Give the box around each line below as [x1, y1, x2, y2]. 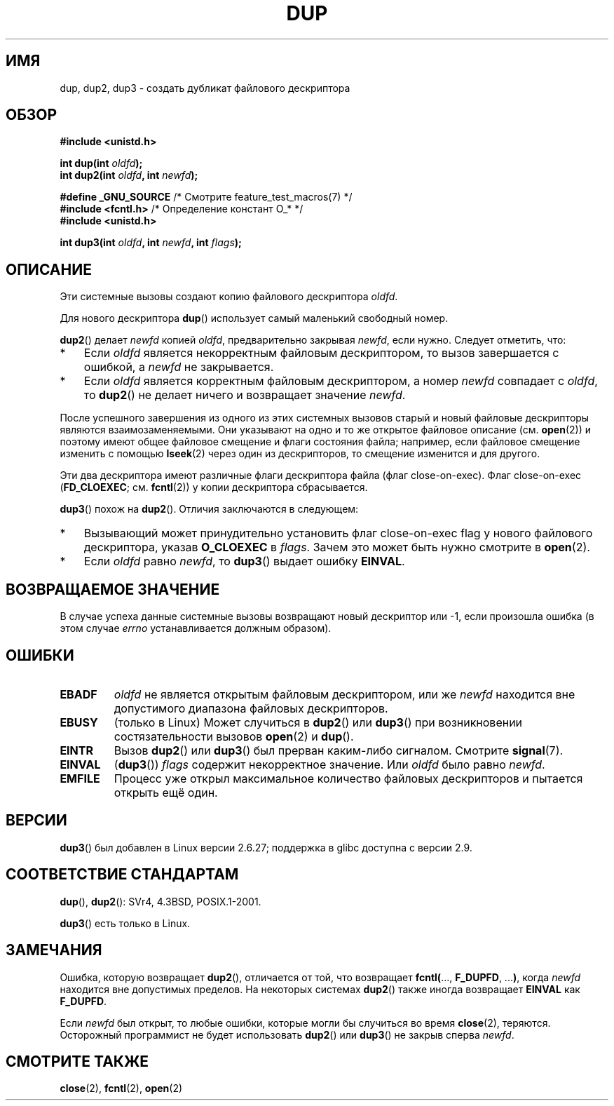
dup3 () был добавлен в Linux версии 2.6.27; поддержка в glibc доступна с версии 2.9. [60, 841, 472, 854]
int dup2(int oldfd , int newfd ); [60, 169, 198, 182]
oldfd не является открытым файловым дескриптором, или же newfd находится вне [114, 687, 575, 701]
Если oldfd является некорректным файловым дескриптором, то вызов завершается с [83, 346, 559, 360]
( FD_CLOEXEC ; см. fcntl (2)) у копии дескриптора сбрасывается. [60, 481, 368, 494]
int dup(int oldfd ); [60, 157, 143, 170]
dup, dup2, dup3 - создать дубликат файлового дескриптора [60, 81, 350, 94]
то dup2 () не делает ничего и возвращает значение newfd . [83, 388, 406, 403]
